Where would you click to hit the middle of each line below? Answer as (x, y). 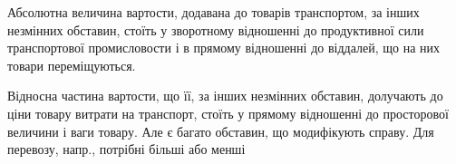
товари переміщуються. (72, 65)
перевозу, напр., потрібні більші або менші (126, 149)
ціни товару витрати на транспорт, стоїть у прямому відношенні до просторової (228, 113)
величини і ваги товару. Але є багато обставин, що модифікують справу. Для (221, 131)
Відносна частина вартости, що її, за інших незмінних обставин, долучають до (225, 96)
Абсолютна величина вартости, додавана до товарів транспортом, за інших (213, 12)
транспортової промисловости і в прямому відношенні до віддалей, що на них (224, 48)
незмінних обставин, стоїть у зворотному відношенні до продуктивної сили (216, 29)
